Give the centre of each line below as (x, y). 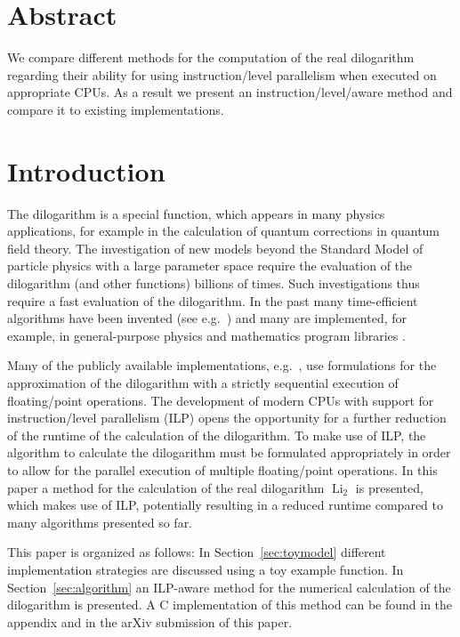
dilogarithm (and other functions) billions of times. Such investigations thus (214, 283)
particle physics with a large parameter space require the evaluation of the (210, 266)
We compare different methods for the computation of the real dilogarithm (211, 57)
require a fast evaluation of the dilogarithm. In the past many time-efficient (213, 300)
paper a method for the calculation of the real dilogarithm (166, 487)
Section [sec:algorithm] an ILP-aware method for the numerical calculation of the (229, 587)
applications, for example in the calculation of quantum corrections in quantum (224, 231)
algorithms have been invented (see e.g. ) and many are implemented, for (207, 318)
